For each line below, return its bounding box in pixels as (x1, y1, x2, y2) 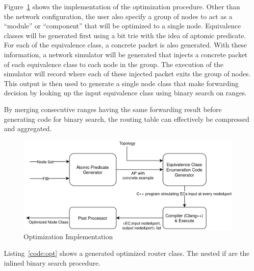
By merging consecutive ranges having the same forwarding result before (4, 104, 222, 114)
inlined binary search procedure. (4, 257, 101, 268)
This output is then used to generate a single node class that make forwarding (4, 78, 239, 88)
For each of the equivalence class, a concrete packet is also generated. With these (4, 40, 247, 50)
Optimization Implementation (24, 231, 113, 242)
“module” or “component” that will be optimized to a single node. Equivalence (4, 21, 241, 31)
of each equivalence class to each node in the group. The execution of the (4, 59, 224, 69)
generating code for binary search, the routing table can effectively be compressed (4, 113, 250, 124)
